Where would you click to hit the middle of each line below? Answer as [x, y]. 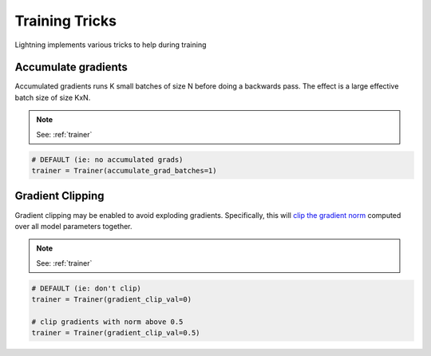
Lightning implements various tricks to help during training [111, 45]
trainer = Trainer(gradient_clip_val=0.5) [116, 333]
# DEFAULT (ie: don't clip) [86, 288]
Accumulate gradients [71, 67]
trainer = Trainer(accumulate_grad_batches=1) [124, 170]
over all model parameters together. [73, 226]
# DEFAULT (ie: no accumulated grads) [107, 159]
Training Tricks [66, 21]
